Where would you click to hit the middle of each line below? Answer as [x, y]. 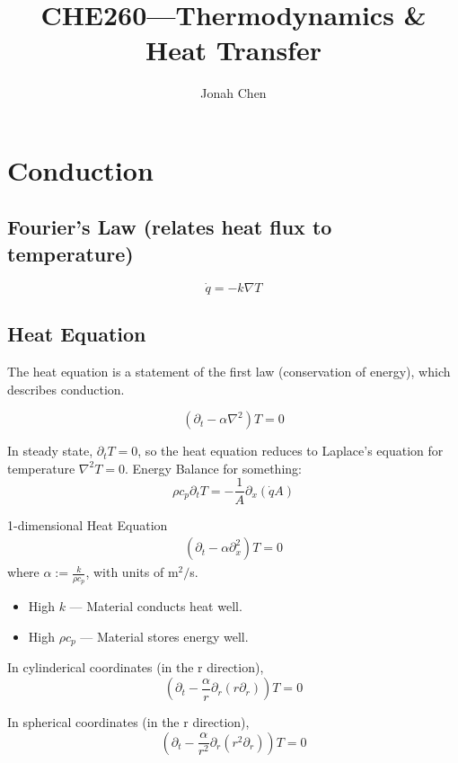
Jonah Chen [233, 93]
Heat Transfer [233, 50]
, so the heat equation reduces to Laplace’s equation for [291, 451]
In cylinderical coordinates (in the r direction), [136, 667]
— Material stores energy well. [164, 636]
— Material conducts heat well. [156, 606]
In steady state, [50, 451]
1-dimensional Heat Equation [88, 524]
